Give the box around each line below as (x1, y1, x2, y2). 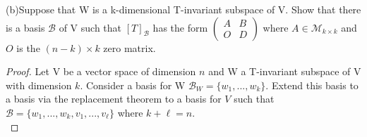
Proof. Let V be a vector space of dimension (6, 64, 196, 79)
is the (16, 40, 40, 55)
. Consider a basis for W (80, 77, 186, 92)
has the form (152, 20, 208, 34)
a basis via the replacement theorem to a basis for (6, 91, 222, 106)
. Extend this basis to (265, 77, 359, 92)
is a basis (6, 20, 45, 34)
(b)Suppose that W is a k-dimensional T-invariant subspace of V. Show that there (6, 2, 361, 16)
